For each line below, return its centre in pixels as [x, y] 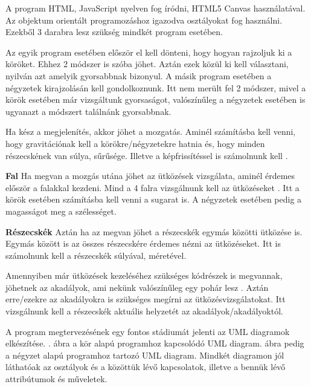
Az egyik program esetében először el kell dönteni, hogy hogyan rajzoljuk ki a [149, 52]
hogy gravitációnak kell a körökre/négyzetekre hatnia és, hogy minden [135, 143]
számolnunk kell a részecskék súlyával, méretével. [96, 255]
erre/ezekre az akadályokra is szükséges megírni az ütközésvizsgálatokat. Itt [146, 299]
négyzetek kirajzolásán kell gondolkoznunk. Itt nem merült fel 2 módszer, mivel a [156, 87]
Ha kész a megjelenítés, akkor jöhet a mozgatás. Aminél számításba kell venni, [151, 132]
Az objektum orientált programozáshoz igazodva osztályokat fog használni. [144, 20]
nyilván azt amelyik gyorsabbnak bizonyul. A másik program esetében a [139, 75]
